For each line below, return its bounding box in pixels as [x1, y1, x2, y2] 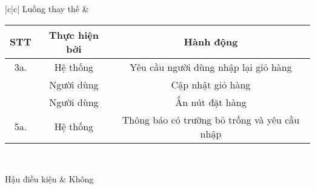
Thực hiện [48, 27, 99, 42]
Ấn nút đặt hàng [175, 94, 247, 109]
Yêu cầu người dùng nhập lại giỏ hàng [130, 59, 292, 74]
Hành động [184, 35, 238, 49]
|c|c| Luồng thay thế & [5, 2, 89, 15]
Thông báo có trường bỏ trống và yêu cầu [122, 112, 300, 127]
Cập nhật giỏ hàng [171, 77, 251, 91]
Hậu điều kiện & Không [5, 173, 94, 185]
